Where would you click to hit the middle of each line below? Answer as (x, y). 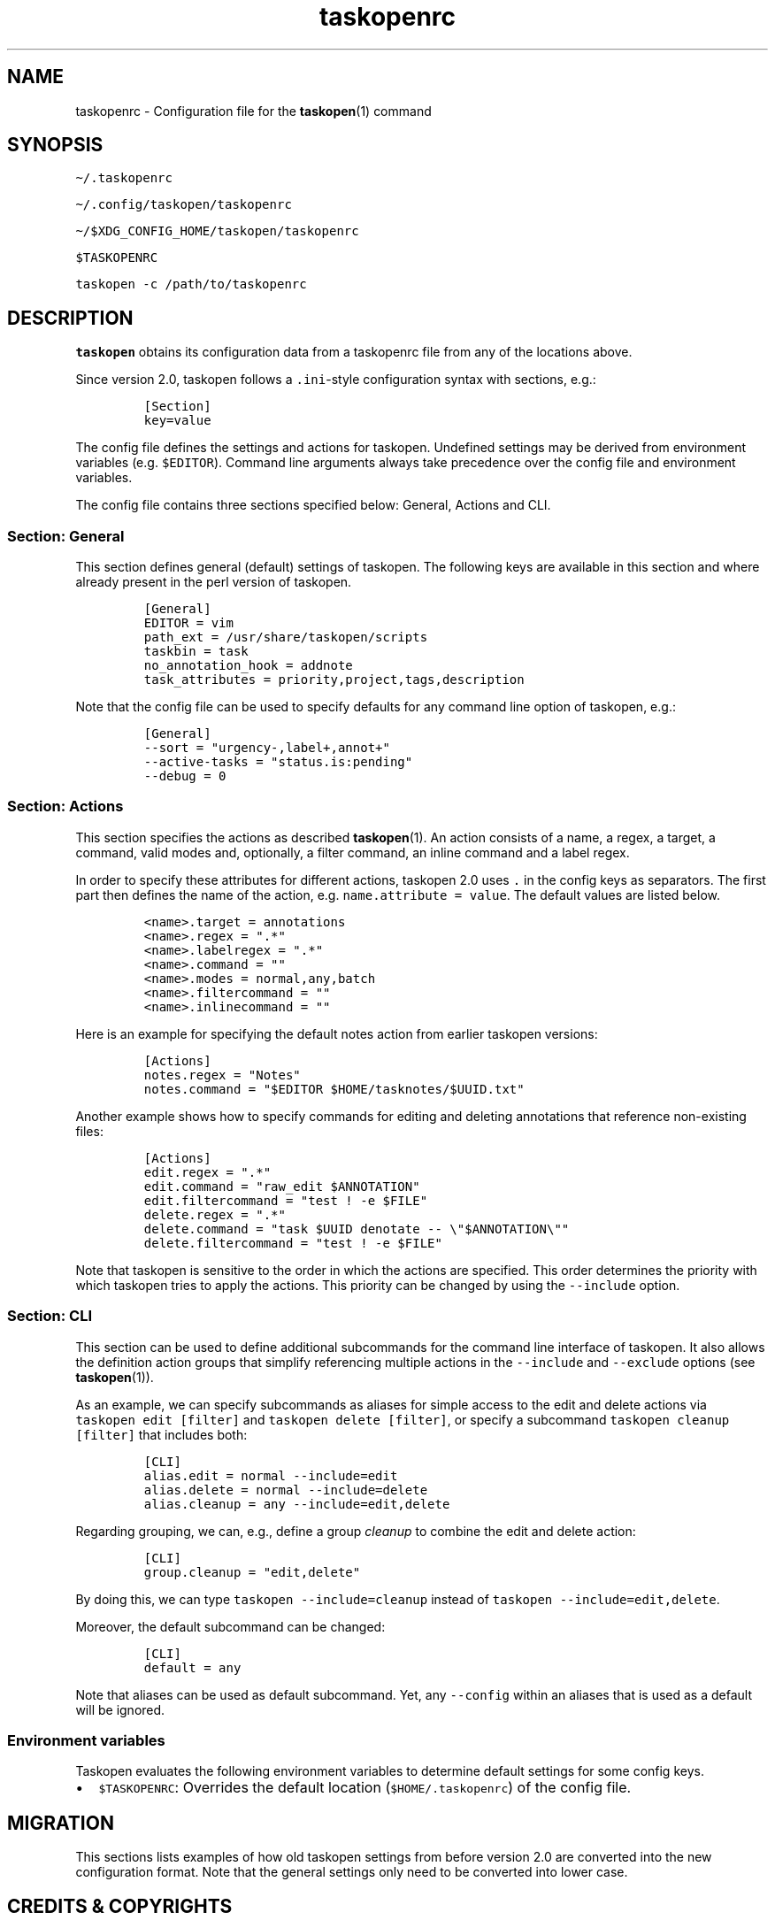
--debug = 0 (185, 776)
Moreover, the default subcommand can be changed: (230, 1626)
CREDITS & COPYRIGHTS (120, 1906)
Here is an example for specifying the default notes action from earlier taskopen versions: (337, 1033)
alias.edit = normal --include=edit (271, 1475)
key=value (177, 421)
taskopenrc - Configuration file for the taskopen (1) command (253, 111)
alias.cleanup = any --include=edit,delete (297, 1504)
